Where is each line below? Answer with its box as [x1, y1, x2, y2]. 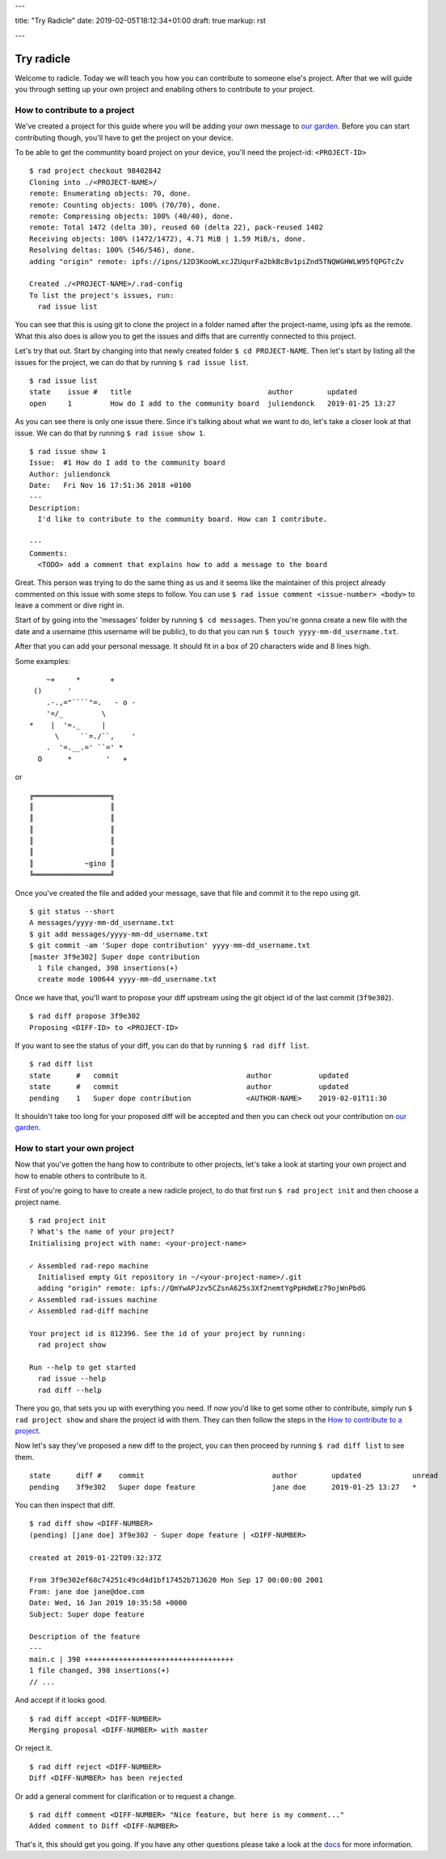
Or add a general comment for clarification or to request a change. [15, 1791, 237, 1801]
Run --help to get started [29, 1363, 137, 1373]
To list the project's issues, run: [29, 291, 175, 300]
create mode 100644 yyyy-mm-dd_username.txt [37, 974, 217, 984]
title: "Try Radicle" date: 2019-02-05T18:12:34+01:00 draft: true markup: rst [15, 16, 267, 26]
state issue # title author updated [29, 388, 358, 397]
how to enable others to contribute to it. [15, 1171, 147, 1180]
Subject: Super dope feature [29, 1609, 145, 1619]
